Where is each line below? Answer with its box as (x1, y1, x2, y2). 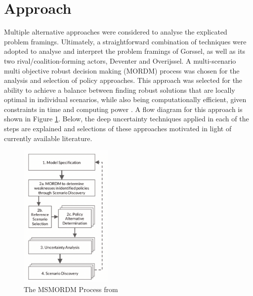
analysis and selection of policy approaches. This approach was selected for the (4, 75, 243, 85)
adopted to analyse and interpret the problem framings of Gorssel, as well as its (4, 46, 246, 56)
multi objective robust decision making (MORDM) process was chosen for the (4, 65, 240, 75)
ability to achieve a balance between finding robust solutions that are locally (4, 84, 235, 95)
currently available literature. (4, 133, 92, 143)
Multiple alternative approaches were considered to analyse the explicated (4, 27, 227, 37)
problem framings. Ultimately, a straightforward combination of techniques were (4, 36, 247, 46)
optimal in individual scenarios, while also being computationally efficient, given (4, 94, 247, 105)
